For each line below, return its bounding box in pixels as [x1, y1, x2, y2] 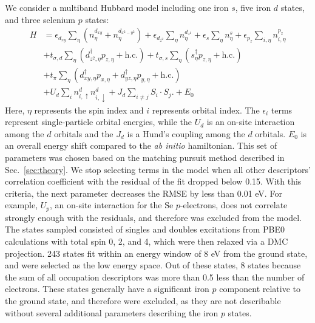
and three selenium [5, 13, 76, 25]
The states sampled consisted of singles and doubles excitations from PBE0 [5, 223, 285, 236]
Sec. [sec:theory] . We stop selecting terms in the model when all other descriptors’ [5, 163, 311, 175]
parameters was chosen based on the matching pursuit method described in [5, 151, 285, 163]
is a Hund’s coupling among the [127, 127, 245, 140]
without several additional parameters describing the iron [5, 306, 218, 319]
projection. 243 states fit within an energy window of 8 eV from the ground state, [5, 246, 308, 259]
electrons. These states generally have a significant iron [5, 282, 209, 295]
